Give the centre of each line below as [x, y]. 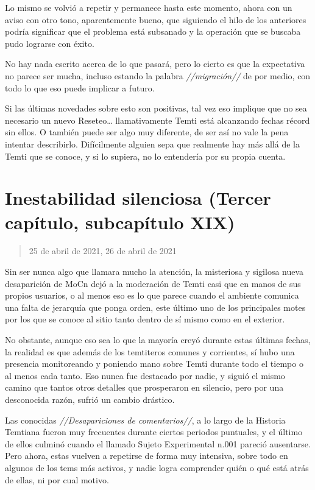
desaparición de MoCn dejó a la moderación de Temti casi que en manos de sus [153, 283]
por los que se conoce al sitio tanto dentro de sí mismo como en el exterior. [145, 319]
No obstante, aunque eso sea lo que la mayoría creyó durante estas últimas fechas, [158, 339]
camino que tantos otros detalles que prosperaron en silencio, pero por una [144, 387]
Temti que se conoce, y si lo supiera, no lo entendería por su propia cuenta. [145, 156]
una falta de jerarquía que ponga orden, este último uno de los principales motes [155, 307]
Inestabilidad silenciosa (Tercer [138, 198]
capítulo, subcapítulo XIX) [120, 222]
